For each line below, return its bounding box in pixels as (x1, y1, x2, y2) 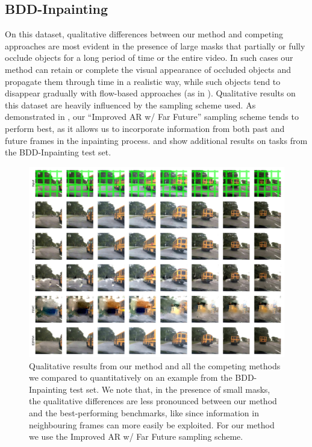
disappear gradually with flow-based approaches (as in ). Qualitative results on (5, 87, 296, 99)
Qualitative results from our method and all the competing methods (29, 359, 281, 372)
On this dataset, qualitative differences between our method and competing (5, 28, 283, 40)
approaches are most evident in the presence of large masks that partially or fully (5, 39, 305, 52)
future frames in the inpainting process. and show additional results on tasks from (5, 134, 308, 146)
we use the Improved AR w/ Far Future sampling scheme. (29, 430, 243, 443)
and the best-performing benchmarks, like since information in (29, 407, 259, 419)
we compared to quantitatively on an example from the (29, 371, 232, 384)
